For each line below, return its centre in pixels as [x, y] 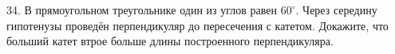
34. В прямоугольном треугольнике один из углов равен [142, 10]
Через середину [340, 10]
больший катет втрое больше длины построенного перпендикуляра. [170, 41]
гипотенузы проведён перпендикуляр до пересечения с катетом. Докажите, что [197, 25]
